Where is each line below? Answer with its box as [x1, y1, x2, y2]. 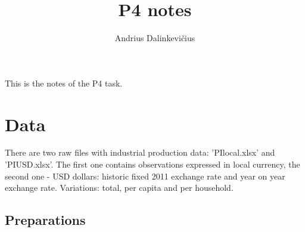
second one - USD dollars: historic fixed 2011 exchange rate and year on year [5, 169, 285, 182]
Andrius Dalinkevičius [114, 32, 195, 44]
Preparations [5, 211, 86, 229]
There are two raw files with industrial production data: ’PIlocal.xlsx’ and [5, 146, 275, 159]
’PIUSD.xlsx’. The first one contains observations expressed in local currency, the [5, 158, 300, 171]
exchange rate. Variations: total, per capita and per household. [5, 181, 234, 194]
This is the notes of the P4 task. [5, 76, 123, 89]
